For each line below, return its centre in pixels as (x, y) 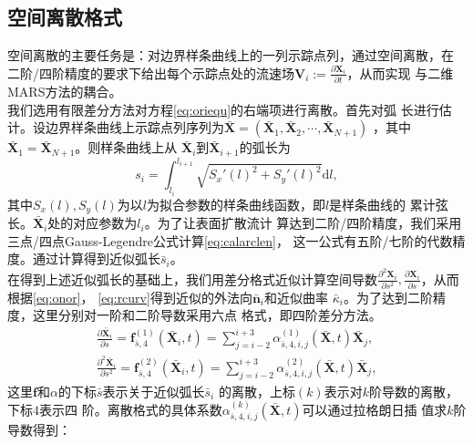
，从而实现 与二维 (400, 72)
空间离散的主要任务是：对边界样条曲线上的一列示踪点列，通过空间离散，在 (231, 55)
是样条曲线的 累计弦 (389, 204)
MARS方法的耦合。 (65, 92)
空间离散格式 (65, 17)
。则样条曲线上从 (126, 147)
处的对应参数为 (93, 223)
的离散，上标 (257, 391)
